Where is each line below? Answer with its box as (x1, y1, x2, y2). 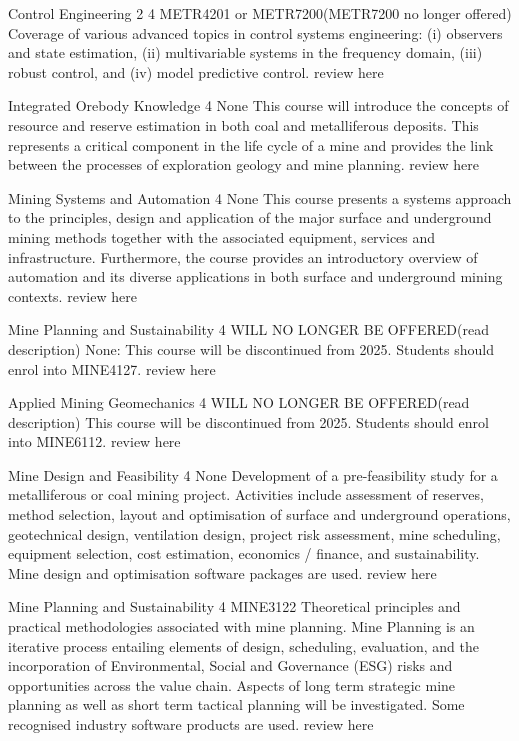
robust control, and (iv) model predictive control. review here (8, 61, 384, 82)
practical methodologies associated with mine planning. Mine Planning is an (8, 616, 475, 637)
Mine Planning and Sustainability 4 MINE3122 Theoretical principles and (8, 596, 461, 617)
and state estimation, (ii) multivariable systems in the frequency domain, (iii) (8, 42, 483, 63)
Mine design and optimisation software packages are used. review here (8, 562, 437, 583)
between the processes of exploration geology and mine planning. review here (8, 154, 479, 175)
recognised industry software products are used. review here (8, 714, 374, 734)
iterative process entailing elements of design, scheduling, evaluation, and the (8, 635, 480, 656)
